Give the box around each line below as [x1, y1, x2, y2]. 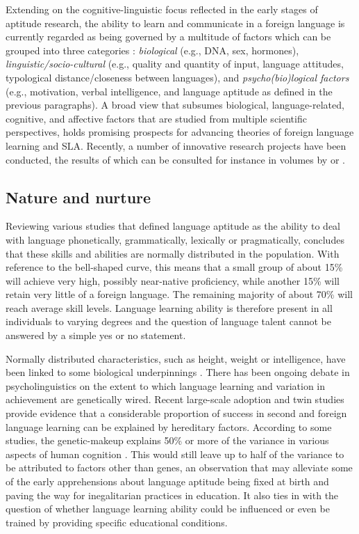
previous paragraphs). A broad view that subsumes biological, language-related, [6, 97, 344, 112]
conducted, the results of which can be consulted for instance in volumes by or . [6, 152, 345, 166]
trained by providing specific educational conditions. [6, 515, 228, 529]
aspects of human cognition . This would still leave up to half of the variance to [6, 446, 344, 461]
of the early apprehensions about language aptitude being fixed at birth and [6, 474, 329, 489]
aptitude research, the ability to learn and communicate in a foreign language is [6, 15, 345, 30]
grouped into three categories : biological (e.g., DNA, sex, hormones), [6, 42, 299, 57]
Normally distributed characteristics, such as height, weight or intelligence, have [6, 351, 346, 366]
